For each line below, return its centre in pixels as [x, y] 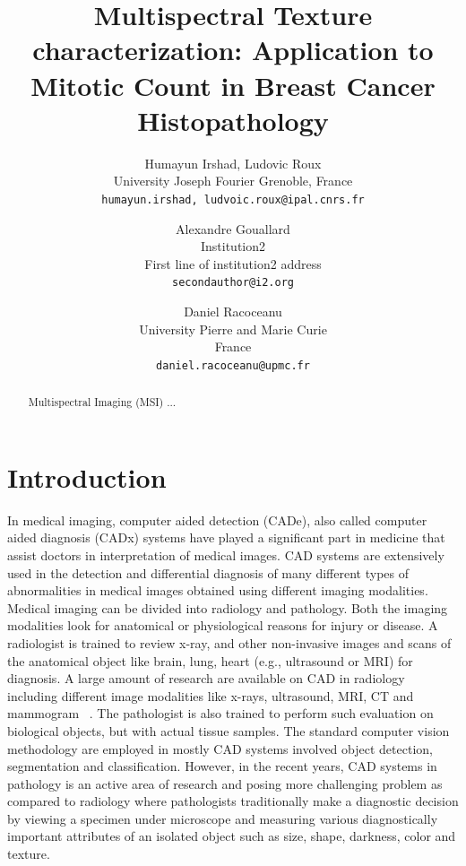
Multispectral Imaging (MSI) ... [102, 402]
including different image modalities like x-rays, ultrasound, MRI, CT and [211, 695]
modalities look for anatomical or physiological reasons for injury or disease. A [223, 625]
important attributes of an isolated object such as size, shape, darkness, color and [232, 836]
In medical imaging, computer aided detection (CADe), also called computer [217, 520]
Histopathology [233, 120]
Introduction [87, 476]
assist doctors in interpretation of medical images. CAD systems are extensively [226, 554]
